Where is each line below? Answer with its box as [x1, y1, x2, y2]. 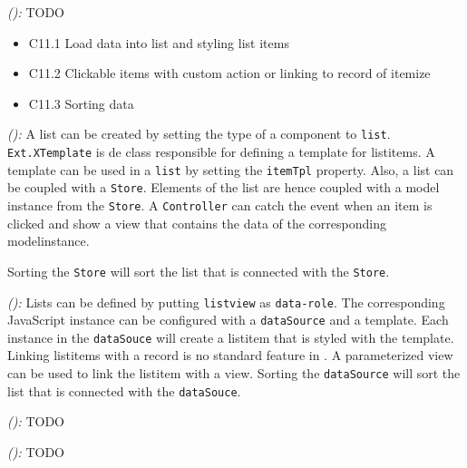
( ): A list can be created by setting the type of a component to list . [7, 124, 391, 143]
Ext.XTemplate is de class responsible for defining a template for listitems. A [7, 142, 435, 161]
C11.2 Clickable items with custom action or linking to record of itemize [28, 63, 431, 83]
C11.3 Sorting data [28, 93, 134, 112]
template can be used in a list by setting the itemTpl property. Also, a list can [7, 160, 454, 179]
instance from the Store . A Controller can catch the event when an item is [7, 196, 433, 214]
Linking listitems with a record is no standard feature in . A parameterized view [7, 346, 453, 365]
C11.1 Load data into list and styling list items [28, 33, 289, 52]
